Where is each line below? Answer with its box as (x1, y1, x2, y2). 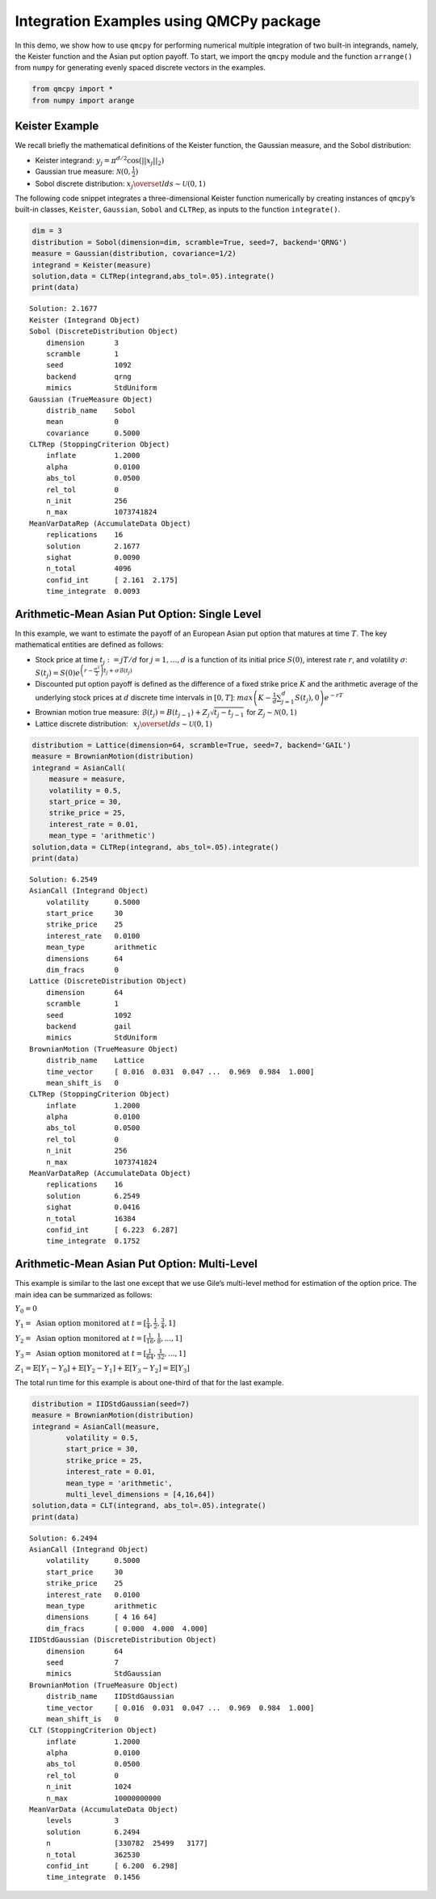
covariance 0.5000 (45, 428, 140, 438)
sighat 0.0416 (45, 1203, 140, 1212)
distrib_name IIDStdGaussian (45, 1692, 174, 1701)
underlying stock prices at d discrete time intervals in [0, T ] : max (35, 693, 254, 703)
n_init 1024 (45, 1782, 132, 1792)
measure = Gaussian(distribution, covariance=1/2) (31, 249, 237, 258)
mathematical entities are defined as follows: (15, 640, 164, 649)
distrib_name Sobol (45, 405, 136, 415)
